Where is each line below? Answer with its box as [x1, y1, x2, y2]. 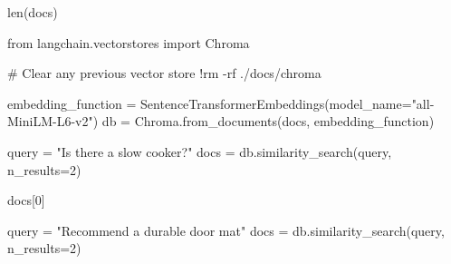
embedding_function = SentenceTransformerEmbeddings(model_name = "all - [7, 93, 435, 112]
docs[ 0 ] [7, 191, 45, 210]
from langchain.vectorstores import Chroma [7, 33, 250, 52]
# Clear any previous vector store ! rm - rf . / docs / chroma [7, 64, 321, 83]
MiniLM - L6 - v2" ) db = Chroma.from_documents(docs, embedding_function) [7, 112, 435, 131]
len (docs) [7, 3, 58, 21]
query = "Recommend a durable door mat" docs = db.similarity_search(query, [7, 220, 445, 240]
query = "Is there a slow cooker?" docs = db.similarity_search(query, [7, 142, 392, 161]
